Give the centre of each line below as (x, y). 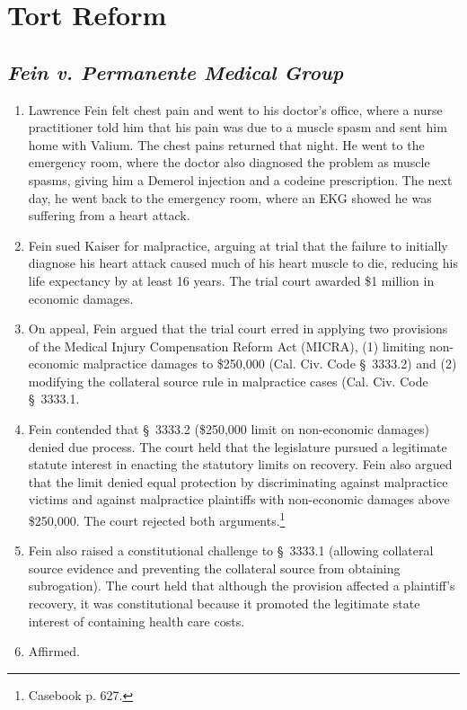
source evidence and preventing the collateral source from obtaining (214, 568)
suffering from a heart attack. (109, 215)
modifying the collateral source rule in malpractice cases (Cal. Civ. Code (228, 381)
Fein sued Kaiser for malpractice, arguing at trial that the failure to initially (238, 245)
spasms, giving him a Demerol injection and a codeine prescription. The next (240, 179)
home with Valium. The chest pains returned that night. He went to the (226, 144)
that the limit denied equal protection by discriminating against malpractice (238, 481)
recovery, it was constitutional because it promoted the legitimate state (224, 603)
